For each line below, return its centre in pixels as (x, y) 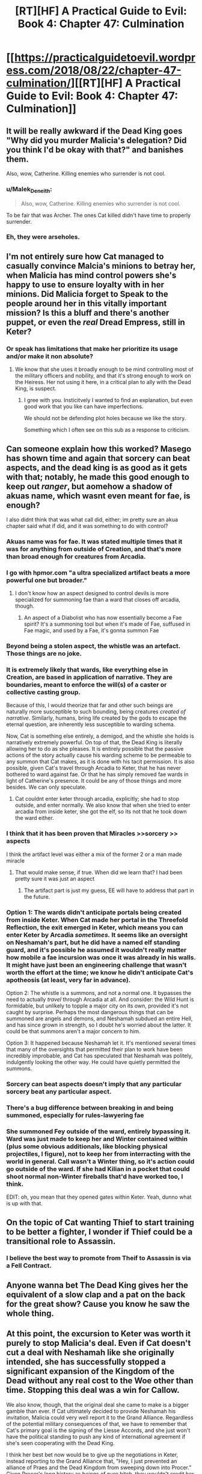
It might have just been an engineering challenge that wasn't (96, 965)
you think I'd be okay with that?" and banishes (95, 149)
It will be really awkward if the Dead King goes (94, 131)
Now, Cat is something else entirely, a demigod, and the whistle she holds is (100, 736)
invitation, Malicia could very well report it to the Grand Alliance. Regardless (100, 1417)
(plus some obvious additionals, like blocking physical (87, 1146)
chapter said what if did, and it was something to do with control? (87, 526)
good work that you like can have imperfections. (84, 406)
